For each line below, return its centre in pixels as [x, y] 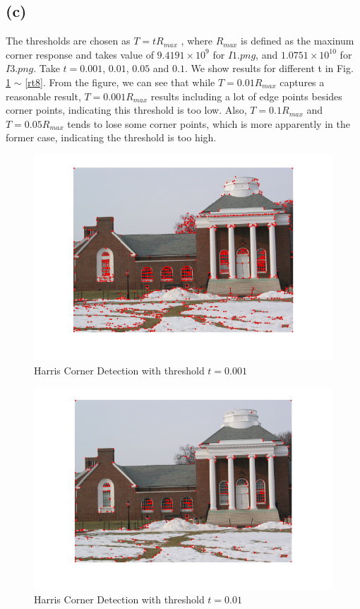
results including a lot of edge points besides [246, 96]
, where [197, 41]
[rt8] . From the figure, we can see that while [120, 82]
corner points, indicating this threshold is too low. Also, [126, 110]
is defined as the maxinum [298, 41]
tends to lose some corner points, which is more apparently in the [209, 123]
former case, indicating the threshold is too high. [111, 137]
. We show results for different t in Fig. [269, 68]
